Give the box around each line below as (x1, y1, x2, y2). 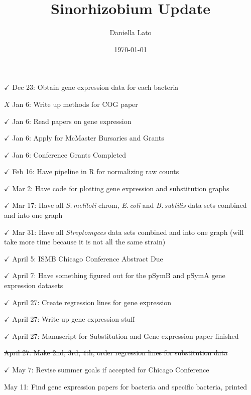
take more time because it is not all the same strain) (4, 236, 166, 247)
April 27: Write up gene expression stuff (12, 314, 135, 324)
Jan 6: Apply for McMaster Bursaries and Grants (12, 133, 164, 143)
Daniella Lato (109, 27, 152, 38)
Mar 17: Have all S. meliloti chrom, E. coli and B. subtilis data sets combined (12, 200, 247, 210)
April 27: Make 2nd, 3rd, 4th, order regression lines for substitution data (4, 347, 228, 358)
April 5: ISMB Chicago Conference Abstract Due (12, 253, 163, 264)
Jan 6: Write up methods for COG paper (12, 98, 138, 109)
